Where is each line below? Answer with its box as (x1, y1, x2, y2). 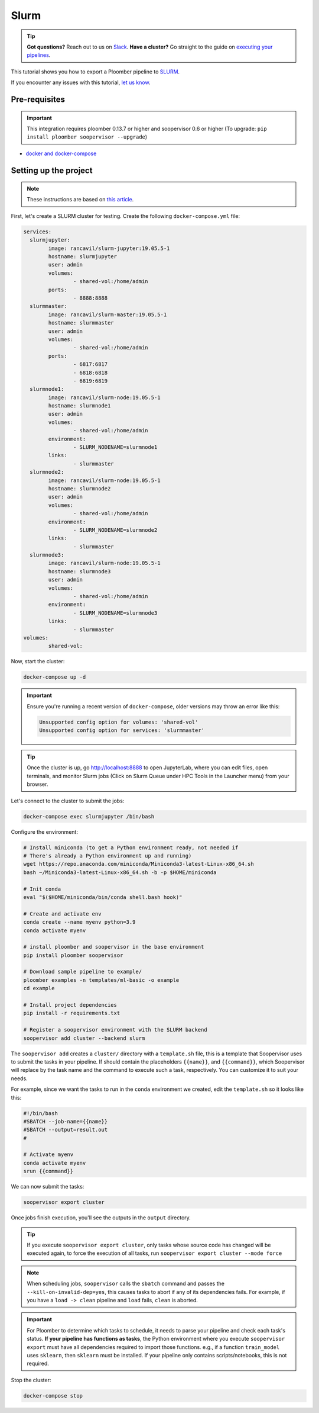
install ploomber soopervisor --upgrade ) (27, 133, 148, 140)
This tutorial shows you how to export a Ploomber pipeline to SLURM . (11, 68, 180, 75)
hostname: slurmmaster (48, 320, 115, 326)
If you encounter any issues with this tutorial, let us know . (11, 79, 151, 86)
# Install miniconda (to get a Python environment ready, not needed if (23, 844, 239, 851)
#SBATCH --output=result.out (23, 1126, 108, 1133)
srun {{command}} (23, 1168, 74, 1175)
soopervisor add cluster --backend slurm (23, 1035, 145, 1042)
